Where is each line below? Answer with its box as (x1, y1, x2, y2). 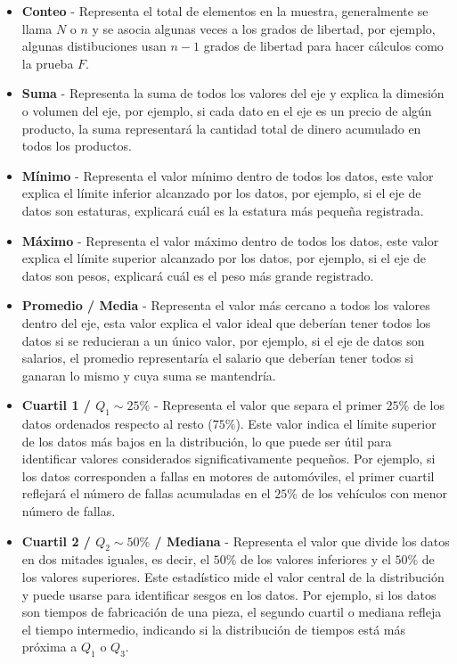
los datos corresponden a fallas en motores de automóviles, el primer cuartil (21, 466, 435, 485)
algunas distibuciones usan (21, 37, 167, 55)
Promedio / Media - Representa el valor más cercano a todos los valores (21, 296, 430, 315)
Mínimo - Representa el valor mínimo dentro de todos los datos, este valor (21, 166, 434, 184)
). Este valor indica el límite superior (235, 414, 437, 433)
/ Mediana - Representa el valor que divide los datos (154, 531, 450, 550)
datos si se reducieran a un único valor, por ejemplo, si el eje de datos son (21, 331, 425, 349)
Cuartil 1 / (21, 396, 91, 414)
